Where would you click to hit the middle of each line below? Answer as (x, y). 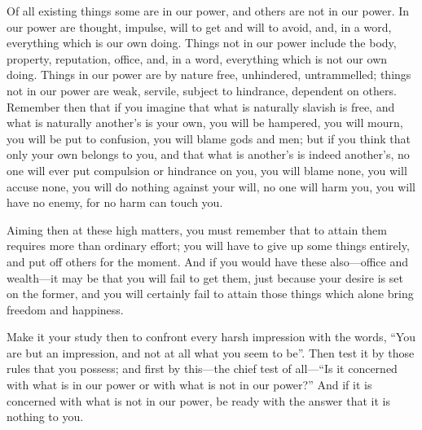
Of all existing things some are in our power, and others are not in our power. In (208, 11)
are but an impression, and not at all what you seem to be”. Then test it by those (211, 352)
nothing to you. (45, 417)
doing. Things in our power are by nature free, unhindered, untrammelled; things (209, 75)
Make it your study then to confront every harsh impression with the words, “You (211, 337)
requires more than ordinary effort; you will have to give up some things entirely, (208, 246)
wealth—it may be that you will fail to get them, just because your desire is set (205, 277)
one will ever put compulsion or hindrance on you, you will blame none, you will (207, 170)
